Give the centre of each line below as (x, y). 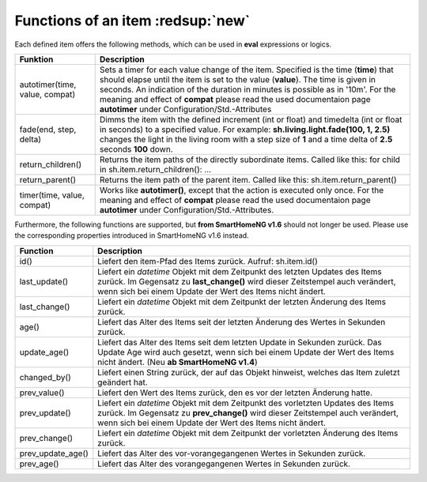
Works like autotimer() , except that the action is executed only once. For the (242, 190)
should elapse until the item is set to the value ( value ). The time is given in (237, 79)
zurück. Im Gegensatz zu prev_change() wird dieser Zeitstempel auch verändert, (248, 412)
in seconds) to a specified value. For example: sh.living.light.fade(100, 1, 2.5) (245, 129)
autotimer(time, (48, 85)
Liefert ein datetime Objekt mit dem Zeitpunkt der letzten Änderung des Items (242, 302)
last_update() (44, 281)
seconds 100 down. (136, 149)
